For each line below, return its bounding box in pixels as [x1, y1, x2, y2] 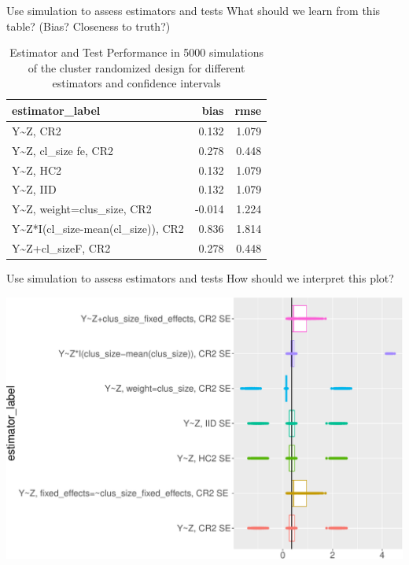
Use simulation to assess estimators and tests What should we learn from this [6, 2, 381, 18]
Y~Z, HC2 [12, 161, 61, 178]
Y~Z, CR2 [12, 122, 61, 138]
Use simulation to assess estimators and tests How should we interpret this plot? [6, 269, 394, 286]
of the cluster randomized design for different [28, 59, 245, 76]
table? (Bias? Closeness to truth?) [6, 17, 171, 34]
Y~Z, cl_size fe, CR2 [12, 142, 113, 158]
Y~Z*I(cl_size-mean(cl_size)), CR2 [12, 220, 184, 237]
